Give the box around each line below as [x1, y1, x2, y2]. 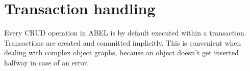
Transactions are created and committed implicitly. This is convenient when [4, 37, 241, 48]
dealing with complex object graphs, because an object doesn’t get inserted [4, 47, 239, 58]
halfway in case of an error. [4, 57, 89, 67]
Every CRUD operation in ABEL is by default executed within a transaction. [4, 27, 246, 38]
